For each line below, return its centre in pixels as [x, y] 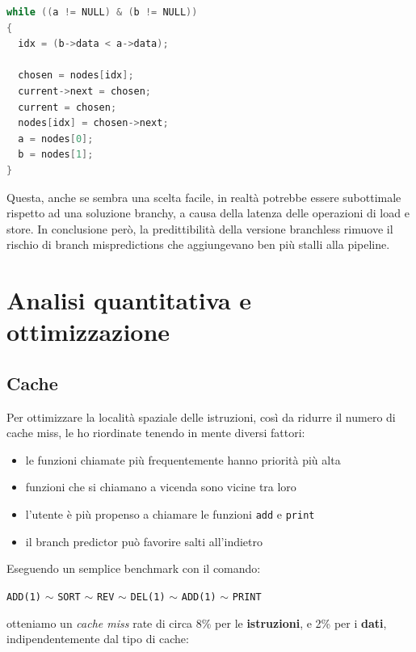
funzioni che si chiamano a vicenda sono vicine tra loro [161, 487]
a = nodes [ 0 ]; [56, 139]
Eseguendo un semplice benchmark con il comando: [134, 568]
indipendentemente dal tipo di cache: [98, 639]
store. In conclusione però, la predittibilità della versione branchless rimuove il [200, 228]
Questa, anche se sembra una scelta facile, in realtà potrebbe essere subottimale [204, 197]
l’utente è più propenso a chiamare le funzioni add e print [170, 514]
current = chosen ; [67, 107]
